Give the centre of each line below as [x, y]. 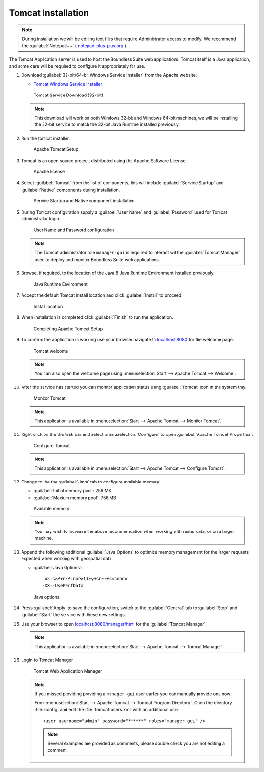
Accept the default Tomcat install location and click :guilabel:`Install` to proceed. [102, 295]
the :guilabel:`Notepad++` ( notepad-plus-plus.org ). [75, 46]
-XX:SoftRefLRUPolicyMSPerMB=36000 [85, 579]
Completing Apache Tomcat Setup [68, 329]
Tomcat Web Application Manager [68, 671]
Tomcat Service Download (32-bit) [68, 95]
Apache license [49, 172]
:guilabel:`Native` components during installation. [71, 190]
